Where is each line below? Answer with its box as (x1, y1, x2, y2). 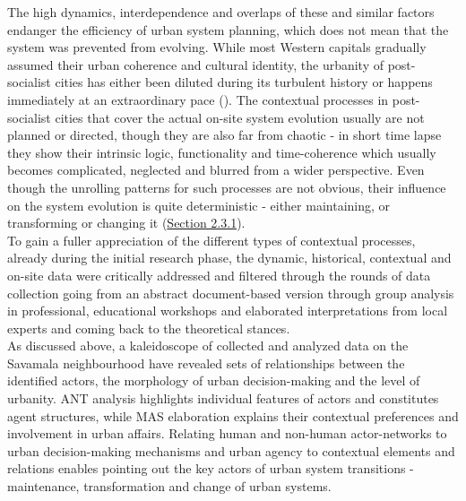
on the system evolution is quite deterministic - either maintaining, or (7, 195, 391, 214)
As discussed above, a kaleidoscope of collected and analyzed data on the (7, 336, 409, 355)
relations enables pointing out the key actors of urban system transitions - (7, 459, 414, 478)
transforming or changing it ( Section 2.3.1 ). (7, 213, 246, 232)
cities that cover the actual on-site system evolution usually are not (55, 108, 425, 126)
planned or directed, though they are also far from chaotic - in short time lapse (7, 125, 442, 144)
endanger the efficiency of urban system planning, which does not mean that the (7, 20, 449, 39)
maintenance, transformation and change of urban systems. (7, 477, 332, 496)
